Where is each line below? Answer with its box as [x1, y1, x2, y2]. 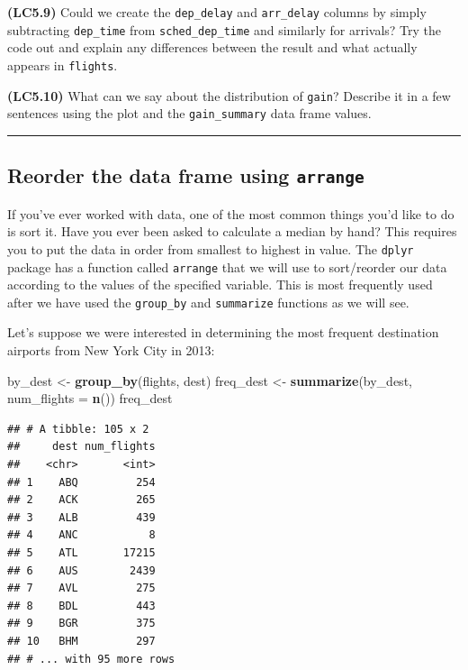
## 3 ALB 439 [7, 510, 156, 524]
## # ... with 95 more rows [7, 652, 175, 665]
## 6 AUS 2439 [7, 564, 156, 577]
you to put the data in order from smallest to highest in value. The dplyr [7, 239, 414, 258]
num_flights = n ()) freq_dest [7, 389, 173, 408]
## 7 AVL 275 [7, 582, 156, 595]
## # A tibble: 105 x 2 [7, 422, 149, 436]
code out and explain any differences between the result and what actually [7, 38, 418, 57]
